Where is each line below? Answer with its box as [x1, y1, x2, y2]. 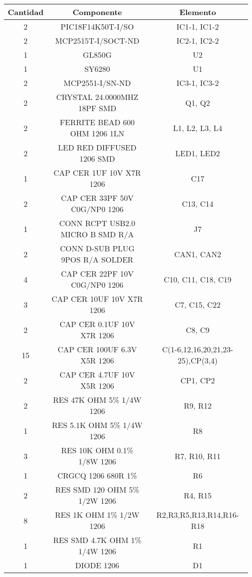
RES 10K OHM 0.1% [61, 445, 134, 456]
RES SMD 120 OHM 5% [55, 484, 140, 495]
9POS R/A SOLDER [61, 254, 134, 265]
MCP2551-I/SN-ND [63, 77, 131, 88]
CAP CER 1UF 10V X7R [53, 167, 141, 178]
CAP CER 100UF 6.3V [57, 344, 137, 355]
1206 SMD [79, 153, 115, 164]
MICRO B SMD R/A [61, 229, 134, 240]
